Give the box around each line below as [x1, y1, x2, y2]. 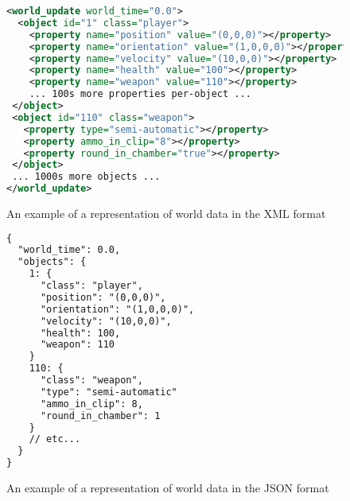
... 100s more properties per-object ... [29, 88, 251, 100]
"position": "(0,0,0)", [40, 291, 166, 303]
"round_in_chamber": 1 [40, 410, 161, 421]
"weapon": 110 [40, 339, 115, 351]
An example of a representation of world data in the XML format [6, 205, 326, 221]
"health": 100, [40, 327, 121, 339]
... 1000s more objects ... [12, 171, 161, 183]
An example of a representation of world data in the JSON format [6, 480, 329, 496]
